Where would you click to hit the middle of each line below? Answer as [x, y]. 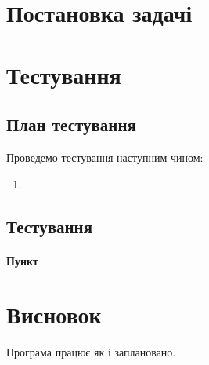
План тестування [71, 124]
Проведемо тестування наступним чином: [105, 157]
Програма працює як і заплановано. [91, 352]
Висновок [54, 314]
